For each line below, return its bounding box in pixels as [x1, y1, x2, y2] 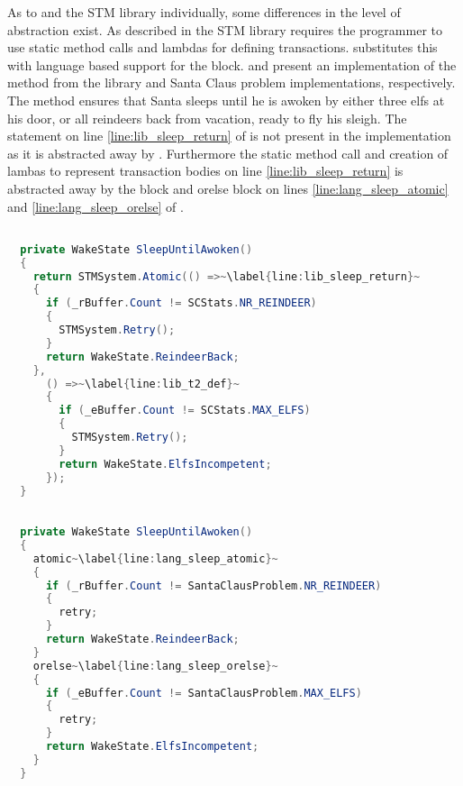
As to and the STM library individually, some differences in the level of [7, 3, 401, 21]
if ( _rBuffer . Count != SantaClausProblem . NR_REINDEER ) [45, 579, 382, 592]
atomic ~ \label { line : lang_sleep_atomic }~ [32, 552, 278, 565]
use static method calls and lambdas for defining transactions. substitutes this [7, 38, 438, 57]
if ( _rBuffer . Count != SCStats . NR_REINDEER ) [45, 297, 317, 310]
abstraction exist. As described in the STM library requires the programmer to [7, 20, 442, 39]
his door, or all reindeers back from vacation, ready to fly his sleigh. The [7, 108, 407, 127]
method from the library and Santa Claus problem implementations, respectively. [7, 73, 456, 92]
